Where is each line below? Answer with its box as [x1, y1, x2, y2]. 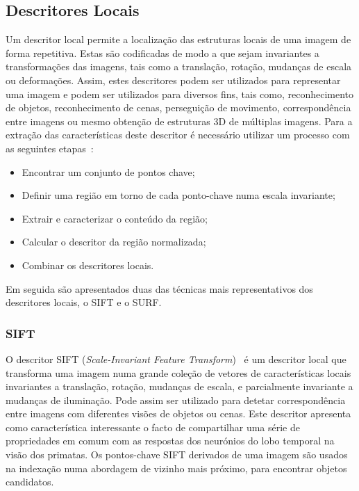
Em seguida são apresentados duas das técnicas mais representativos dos [6, 281, 313, 296]
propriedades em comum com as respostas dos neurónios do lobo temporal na [6, 433, 335, 448]
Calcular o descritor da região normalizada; [22, 234, 206, 249]
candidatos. [6, 474, 54, 489]
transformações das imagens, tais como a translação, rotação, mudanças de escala [6, 59, 352, 74]
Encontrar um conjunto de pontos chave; [22, 164, 195, 179]
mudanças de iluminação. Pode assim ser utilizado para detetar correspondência [6, 392, 346, 407]
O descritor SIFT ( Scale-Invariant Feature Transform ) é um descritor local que [6, 351, 347, 366]
